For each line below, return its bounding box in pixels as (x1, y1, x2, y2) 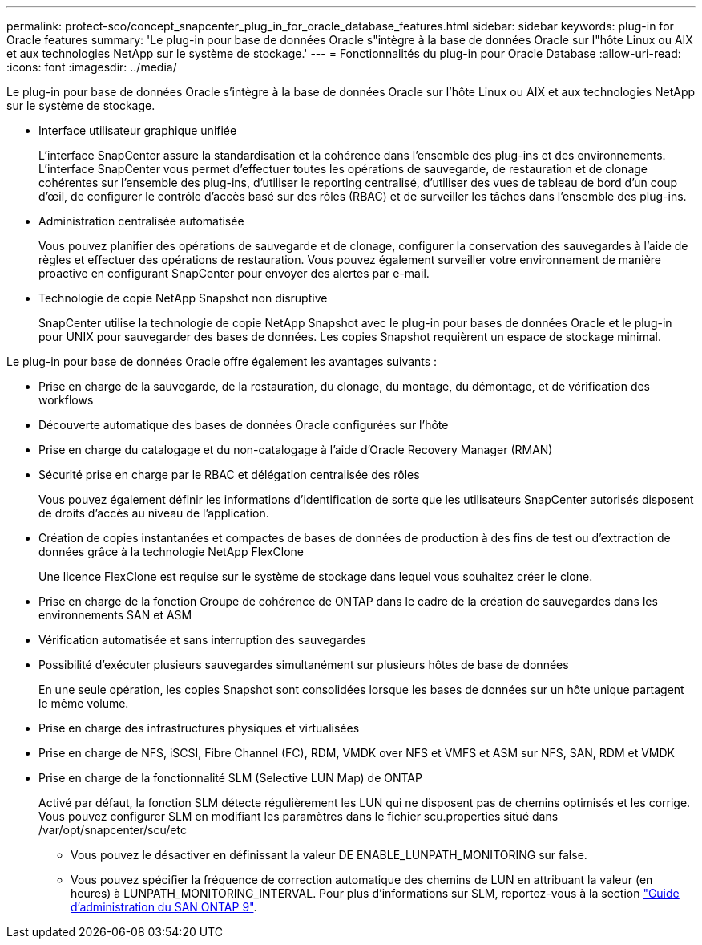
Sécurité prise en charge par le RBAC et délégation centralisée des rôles (38, 468, 420, 481)
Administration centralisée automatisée (38, 214, 244, 228)
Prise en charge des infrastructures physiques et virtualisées (38, 721, 360, 735)
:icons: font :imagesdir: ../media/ (6, 60, 177, 74)
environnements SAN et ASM (38, 608, 192, 622)
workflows (38, 393, 94, 407)
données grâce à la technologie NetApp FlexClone (38, 545, 304, 558)
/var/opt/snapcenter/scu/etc (38, 823, 187, 837)
